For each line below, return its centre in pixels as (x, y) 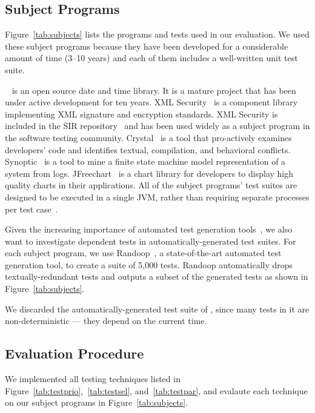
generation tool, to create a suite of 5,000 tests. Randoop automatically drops (149, 264)
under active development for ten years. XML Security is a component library (151, 102)
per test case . (31, 209)
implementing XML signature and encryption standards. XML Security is (141, 114)
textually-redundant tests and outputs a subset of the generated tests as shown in (157, 276)
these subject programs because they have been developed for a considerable (147, 46)
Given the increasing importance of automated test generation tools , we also (149, 229)
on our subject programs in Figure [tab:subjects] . (97, 402)
